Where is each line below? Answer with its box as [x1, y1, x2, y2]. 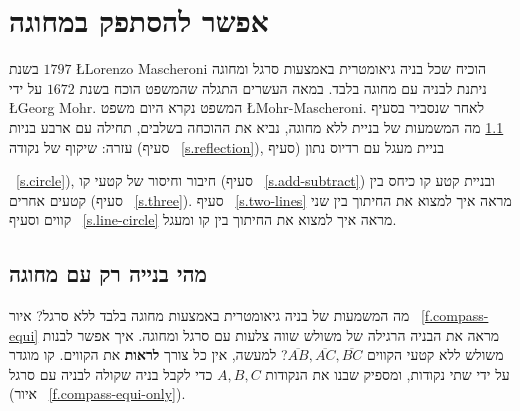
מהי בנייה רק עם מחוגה [9, 258, 208, 289]
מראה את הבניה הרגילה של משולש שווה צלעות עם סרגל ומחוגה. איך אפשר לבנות [42, 324, 500, 345]
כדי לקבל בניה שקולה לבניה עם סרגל [9, 363, 213, 384]
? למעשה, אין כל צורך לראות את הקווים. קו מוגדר [9, 344, 288, 365]
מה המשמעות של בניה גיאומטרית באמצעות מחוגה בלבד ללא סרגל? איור [9, 305, 410, 326]
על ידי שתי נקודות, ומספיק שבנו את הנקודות [265, 363, 510, 384]
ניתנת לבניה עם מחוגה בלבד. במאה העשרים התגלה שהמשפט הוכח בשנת [79, 77, 487, 98]
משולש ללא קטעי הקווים [367, 344, 504, 365]
